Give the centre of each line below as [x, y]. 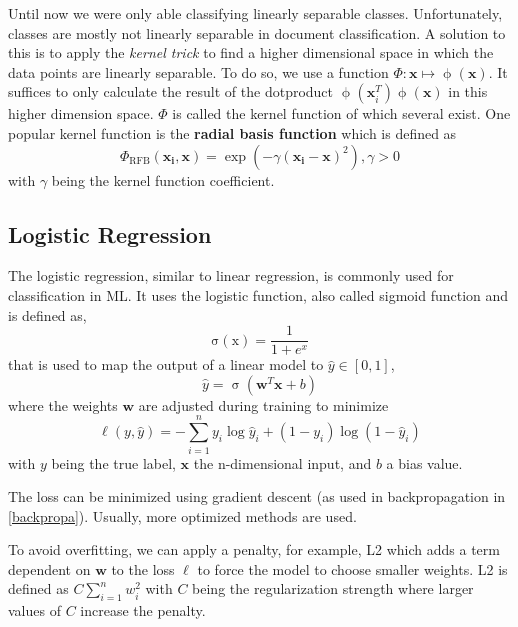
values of [34, 610]
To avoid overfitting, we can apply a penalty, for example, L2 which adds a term [254, 549]
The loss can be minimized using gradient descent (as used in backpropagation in [257, 496]
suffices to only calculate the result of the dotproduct [171, 91]
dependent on [49, 568]
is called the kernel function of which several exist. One [341, 113]
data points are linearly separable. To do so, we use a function [198, 71]
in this [468, 91]
